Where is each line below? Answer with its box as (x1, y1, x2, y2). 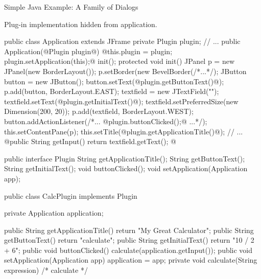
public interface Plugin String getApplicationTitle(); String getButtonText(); (4, 153, 245, 164)
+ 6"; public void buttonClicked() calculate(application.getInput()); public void (4, 244, 253, 255)
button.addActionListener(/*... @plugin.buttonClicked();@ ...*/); (4, 115, 207, 126)
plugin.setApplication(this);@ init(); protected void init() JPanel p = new (4, 56, 235, 66)
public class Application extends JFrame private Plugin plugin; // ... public (4, 36, 241, 46)
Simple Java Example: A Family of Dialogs (4, 2, 138, 12)
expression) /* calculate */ (4, 265, 88, 275)
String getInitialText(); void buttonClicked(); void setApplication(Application (4, 163, 248, 174)
